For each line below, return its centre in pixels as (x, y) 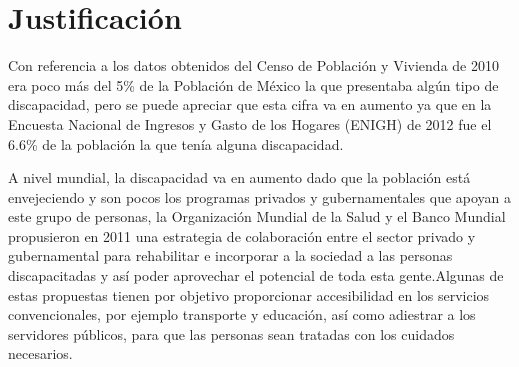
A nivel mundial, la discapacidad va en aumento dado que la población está (239, 177)
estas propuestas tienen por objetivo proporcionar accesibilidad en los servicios (249, 294)
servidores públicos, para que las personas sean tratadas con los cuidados (231, 333)
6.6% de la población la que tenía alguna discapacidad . (176, 143)
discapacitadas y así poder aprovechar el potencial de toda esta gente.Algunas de (256, 275)
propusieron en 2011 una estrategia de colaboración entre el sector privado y (242, 235)
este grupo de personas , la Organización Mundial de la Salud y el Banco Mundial (257, 216)
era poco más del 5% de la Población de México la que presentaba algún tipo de (253, 84)
